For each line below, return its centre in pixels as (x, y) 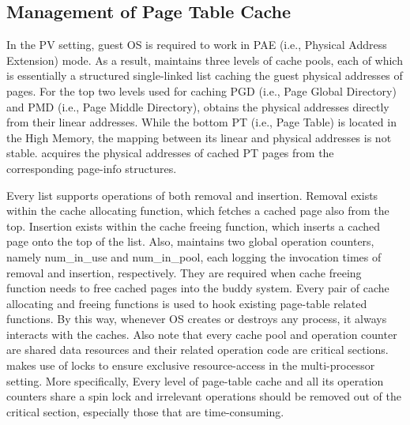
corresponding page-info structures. (92, 168)
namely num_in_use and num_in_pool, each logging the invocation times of (194, 256)
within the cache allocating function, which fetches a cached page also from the (198, 211)
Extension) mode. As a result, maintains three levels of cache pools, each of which (205, 60)
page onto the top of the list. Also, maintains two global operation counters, (190, 241)
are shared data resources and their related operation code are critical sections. (197, 350)
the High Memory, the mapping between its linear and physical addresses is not (199, 137)
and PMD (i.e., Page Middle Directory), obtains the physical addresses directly (198, 106)
